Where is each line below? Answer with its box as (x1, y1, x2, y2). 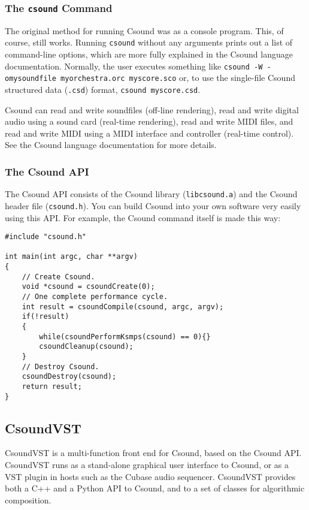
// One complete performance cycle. (22, 292, 168, 301)
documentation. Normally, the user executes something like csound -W (5, 59, 263, 72)
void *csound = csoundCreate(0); (22, 282, 155, 291)
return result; (22, 382, 82, 391)
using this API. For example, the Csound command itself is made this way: (5, 211, 281, 224)
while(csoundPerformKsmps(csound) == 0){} (39, 332, 211, 341)
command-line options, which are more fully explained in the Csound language (5, 48, 293, 61)
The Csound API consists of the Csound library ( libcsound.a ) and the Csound (5, 188, 298, 200)
